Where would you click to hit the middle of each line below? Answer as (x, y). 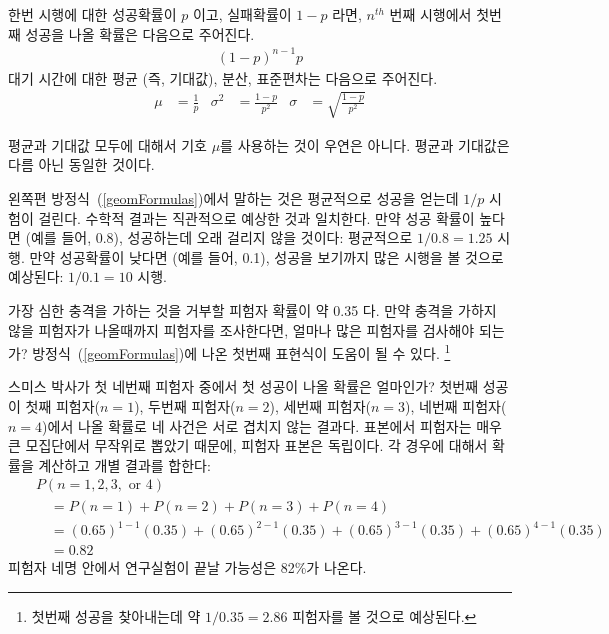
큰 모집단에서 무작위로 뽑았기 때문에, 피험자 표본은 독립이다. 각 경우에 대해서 (248, 445)
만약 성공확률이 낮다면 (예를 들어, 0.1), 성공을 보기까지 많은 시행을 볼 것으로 (266, 256)
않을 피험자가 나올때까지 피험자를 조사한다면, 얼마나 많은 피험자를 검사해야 (241, 329)
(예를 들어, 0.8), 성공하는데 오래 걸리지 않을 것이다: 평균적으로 (219, 237)
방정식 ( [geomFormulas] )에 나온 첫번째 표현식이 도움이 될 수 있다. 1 (241, 351)
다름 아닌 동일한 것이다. (81, 164)
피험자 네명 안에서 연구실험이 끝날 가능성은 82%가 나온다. (187, 567)
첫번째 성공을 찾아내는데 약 (116, 615)
